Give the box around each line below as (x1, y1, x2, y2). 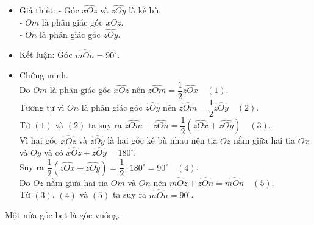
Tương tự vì (19, 101, 65, 114)
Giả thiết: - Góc (19, 4, 79, 16)
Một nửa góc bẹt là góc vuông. (5, 209, 120, 221)
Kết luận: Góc (19, 48, 73, 61)
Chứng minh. (19, 69, 68, 81)
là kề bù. (129, 4, 162, 16)
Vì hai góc (19, 134, 58, 147)
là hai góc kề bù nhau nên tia (107, 134, 218, 147)
